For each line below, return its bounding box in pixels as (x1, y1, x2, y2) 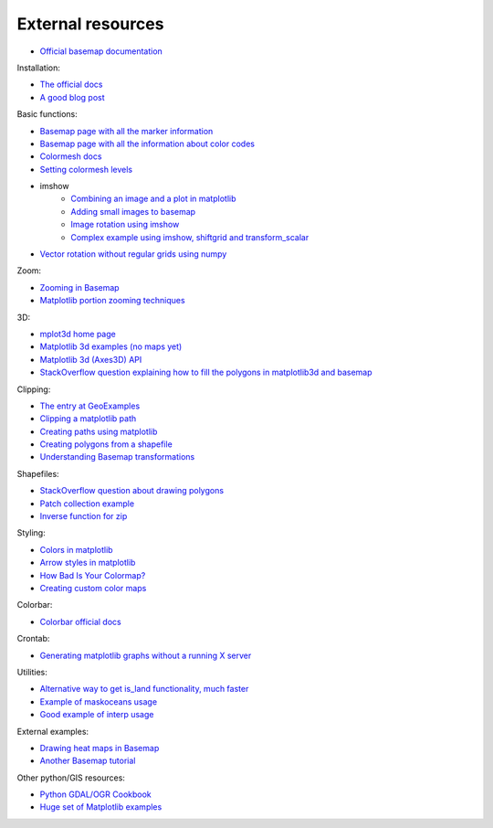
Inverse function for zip (39, 511, 128, 522)
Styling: (16, 527, 46, 538)
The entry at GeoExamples (39, 400, 141, 411)
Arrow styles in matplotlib (39, 557, 136, 568)
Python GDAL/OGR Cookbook (39, 789, 152, 800)
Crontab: (16, 633, 50, 644)
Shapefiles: (16, 468, 59, 479)
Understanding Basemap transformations (39, 451, 195, 462)
